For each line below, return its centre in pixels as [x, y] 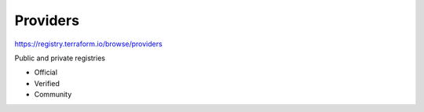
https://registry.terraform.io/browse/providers [88, 44]
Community [53, 95]
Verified [47, 83]
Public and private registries [60, 58]
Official [46, 72]
